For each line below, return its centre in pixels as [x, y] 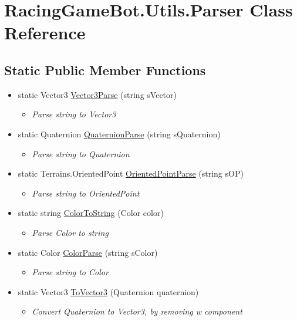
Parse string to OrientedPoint [86, 193]
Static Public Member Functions [105, 70]
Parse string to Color [70, 272]
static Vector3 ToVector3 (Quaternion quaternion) [108, 291]
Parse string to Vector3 [74, 114]
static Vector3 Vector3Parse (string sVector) [97, 94]
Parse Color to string [70, 232]
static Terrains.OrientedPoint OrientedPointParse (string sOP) [131, 173]
